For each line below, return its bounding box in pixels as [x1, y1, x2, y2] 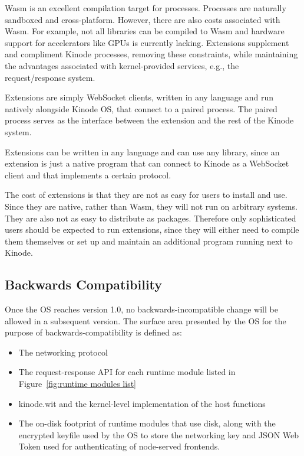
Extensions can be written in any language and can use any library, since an [5, 145, 280, 158]
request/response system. [5, 71, 95, 83]
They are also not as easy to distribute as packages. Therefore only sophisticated [5, 211, 296, 224]
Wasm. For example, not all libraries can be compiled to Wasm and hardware [5, 25, 285, 37]
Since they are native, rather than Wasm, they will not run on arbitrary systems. [5, 200, 298, 212]
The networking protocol [18, 346, 108, 358]
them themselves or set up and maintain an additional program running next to [5, 234, 293, 247]
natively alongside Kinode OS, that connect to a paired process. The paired [5, 102, 277, 115]
